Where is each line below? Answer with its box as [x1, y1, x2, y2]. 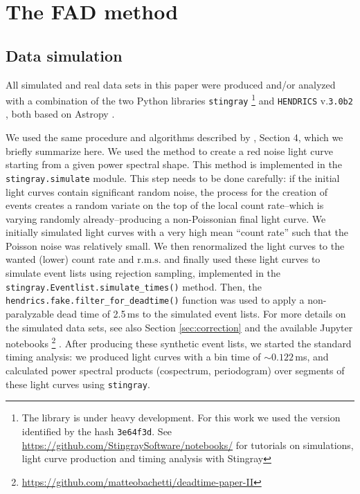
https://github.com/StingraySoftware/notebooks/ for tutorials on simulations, [21, 437, 354, 452]
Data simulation [6, 44, 123, 66]
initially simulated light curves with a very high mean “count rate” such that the [6, 225, 349, 239]
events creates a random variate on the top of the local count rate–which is [6, 198, 324, 212]
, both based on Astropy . [6, 107, 115, 121]
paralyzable [6, 306, 54, 320]
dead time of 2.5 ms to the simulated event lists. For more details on [57, 306, 346, 320]
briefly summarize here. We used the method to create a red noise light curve [6, 143, 333, 158]
